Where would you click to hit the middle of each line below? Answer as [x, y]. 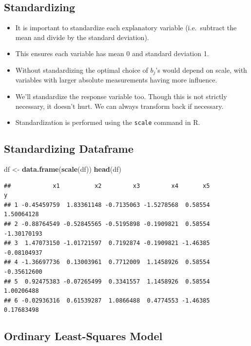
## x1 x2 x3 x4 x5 [107, 186]
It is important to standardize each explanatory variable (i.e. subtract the [126, 28]
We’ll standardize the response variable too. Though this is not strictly [121, 96]
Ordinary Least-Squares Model [83, 336]
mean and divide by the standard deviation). [82, 37]
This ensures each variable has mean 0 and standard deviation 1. [112, 53]
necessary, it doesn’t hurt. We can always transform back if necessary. [119, 106]
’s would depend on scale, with [201, 70]
